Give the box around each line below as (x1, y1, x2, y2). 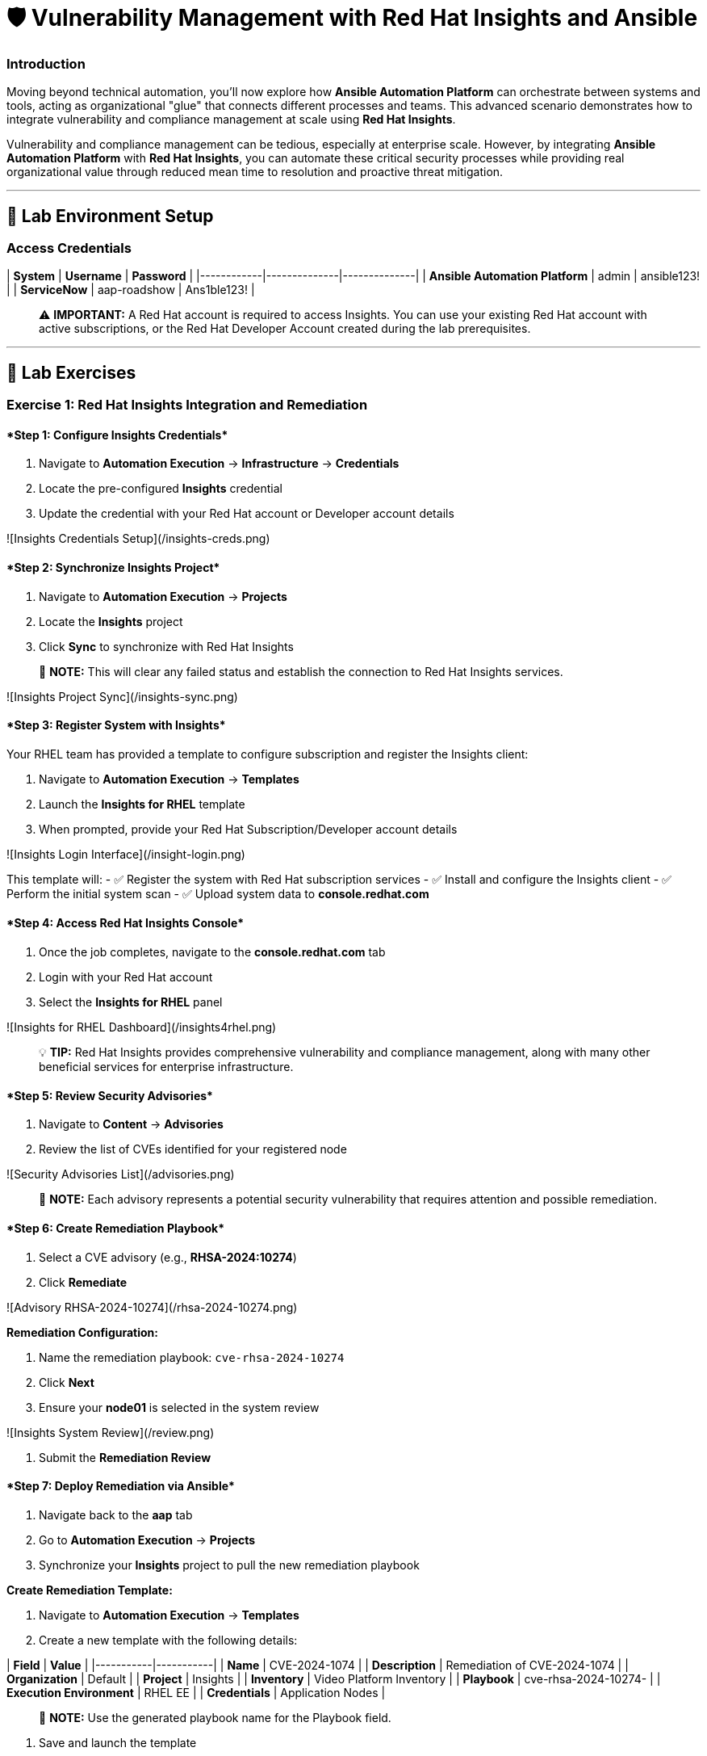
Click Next (39, 1375, 94, 1389)
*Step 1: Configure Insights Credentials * (6, 427, 228, 442)
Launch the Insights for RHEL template (39, 796, 245, 811)
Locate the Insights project (39, 614, 183, 628)
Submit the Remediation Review (39, 1450, 211, 1464)
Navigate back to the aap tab (39, 1507, 193, 1522)
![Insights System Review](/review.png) (6, 1425, 215, 1439)
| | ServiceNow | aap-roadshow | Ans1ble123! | (6, 283, 255, 297)
